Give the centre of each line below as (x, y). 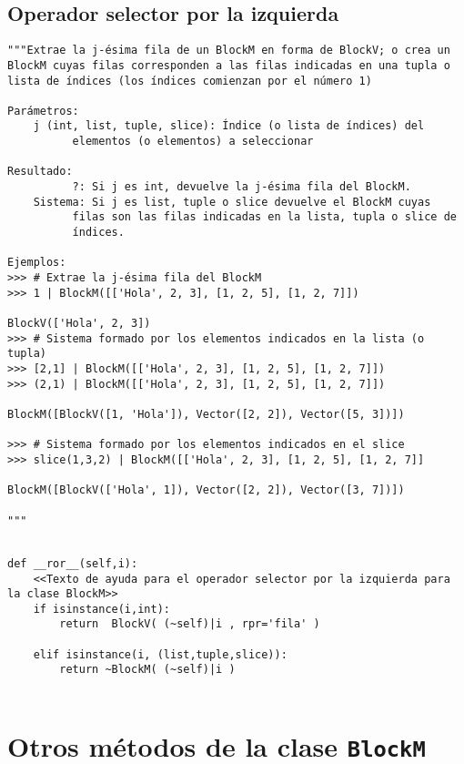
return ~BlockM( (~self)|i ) (147, 670)
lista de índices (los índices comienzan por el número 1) (190, 81)
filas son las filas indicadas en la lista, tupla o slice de (264, 217)
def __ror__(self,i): (73, 563)
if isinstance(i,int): (101, 609)
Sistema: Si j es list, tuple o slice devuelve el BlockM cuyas (232, 202)
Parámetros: (43, 111)
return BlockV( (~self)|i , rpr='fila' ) (190, 624)
